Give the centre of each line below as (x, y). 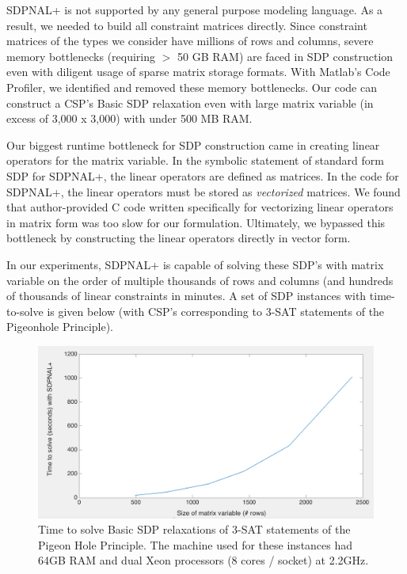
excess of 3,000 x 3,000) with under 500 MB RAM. (129, 118)
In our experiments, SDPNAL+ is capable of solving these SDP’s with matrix (195, 264)
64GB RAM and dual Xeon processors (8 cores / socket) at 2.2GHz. (203, 560)
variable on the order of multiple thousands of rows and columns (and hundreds (200, 280)
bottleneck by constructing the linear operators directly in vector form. (179, 238)
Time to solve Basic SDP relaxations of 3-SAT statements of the (194, 529)
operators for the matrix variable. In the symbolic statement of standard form (195, 160)
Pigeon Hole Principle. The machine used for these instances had (196, 544)
